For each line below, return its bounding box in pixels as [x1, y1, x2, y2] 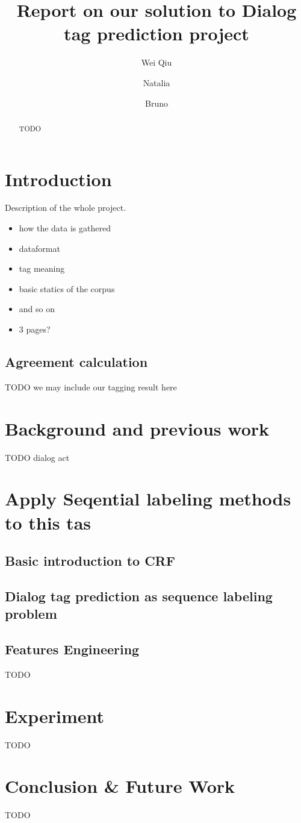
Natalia [143, 76, 170, 89]
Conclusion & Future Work [5, 774, 235, 798]
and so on [19, 302, 55, 315]
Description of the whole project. [5, 201, 126, 214]
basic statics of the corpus [19, 282, 115, 295]
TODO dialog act [5, 451, 70, 463]
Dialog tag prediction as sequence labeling [5, 586, 273, 605]
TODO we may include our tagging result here [5, 380, 177, 393]
